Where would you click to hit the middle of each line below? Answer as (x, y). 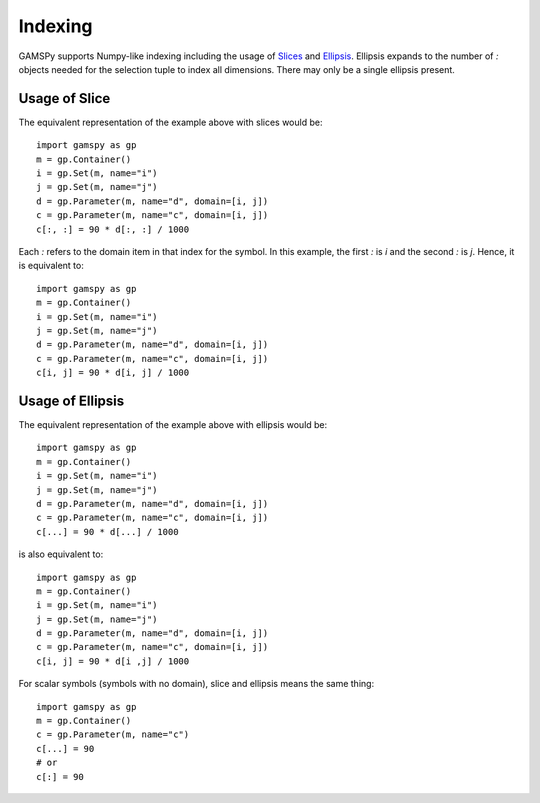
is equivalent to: (51, 266)
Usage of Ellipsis (71, 400)
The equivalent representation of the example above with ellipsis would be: (173, 424)
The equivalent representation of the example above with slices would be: (170, 122)
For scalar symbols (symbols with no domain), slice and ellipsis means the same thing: (196, 684)
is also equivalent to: (61, 554)
